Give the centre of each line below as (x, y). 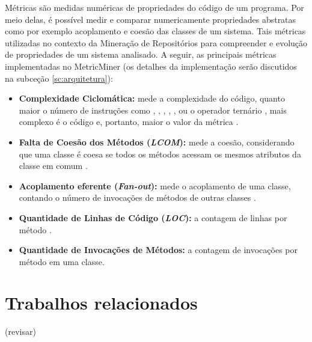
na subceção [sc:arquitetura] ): (59, 78)
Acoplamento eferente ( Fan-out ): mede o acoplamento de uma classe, (155, 185)
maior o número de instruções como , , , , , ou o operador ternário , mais (153, 110)
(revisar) (20, 331)
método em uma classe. (62, 261)
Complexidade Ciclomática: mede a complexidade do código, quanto (152, 98)
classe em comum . (53, 166)
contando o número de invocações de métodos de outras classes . (137, 197)
